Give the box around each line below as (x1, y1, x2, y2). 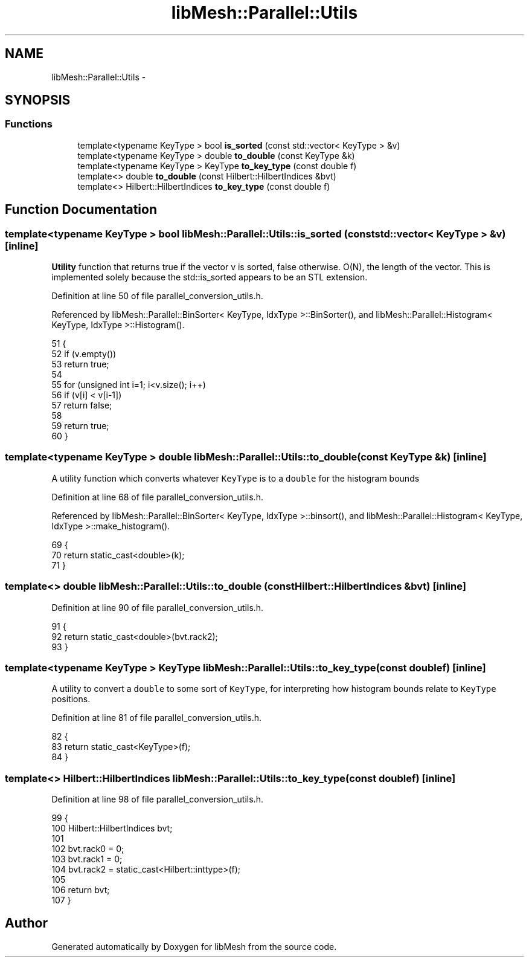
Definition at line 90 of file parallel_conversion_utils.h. (51, 602, 264, 613)
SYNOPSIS (5, 92, 71, 108)
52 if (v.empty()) (51, 349, 117, 360)
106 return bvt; (51, 885, 110, 896)
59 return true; (51, 421, 109, 431)
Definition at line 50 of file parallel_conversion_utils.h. (51, 291, 263, 302)
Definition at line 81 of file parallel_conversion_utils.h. (51, 712, 261, 723)
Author (5, 915, 48, 931)
